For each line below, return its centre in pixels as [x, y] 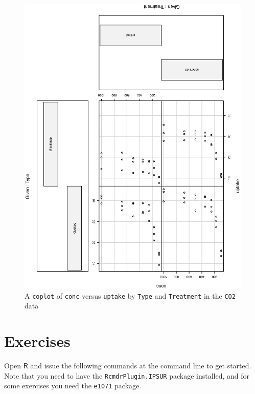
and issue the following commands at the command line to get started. [141, 366]
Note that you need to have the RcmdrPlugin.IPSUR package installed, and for [127, 375]
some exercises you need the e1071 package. [73, 386]
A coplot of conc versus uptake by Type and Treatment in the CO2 [130, 295]
